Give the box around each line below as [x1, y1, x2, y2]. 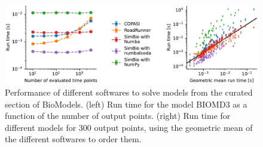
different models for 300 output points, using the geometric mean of [5, 121, 253, 133]
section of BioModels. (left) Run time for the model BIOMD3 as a [5, 97, 247, 110]
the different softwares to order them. [5, 133, 142, 145]
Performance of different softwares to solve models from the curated [5, 86, 253, 99]
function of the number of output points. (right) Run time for [5, 109, 231, 122]
